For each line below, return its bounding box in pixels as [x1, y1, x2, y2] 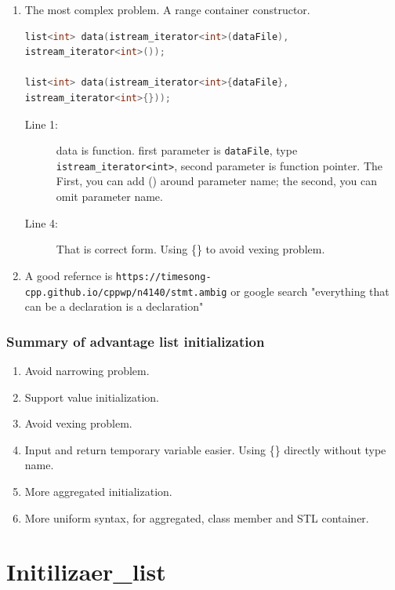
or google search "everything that [230, 282, 390, 299]
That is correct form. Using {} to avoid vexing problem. [56, 241, 325, 257]
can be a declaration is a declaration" [24, 298, 204, 315]
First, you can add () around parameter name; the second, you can [56, 173, 378, 189]
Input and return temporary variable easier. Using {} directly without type [24, 441, 386, 457]
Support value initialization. [24, 388, 160, 405]
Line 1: [24, 115, 58, 132]
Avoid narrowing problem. [24, 362, 150, 378]
